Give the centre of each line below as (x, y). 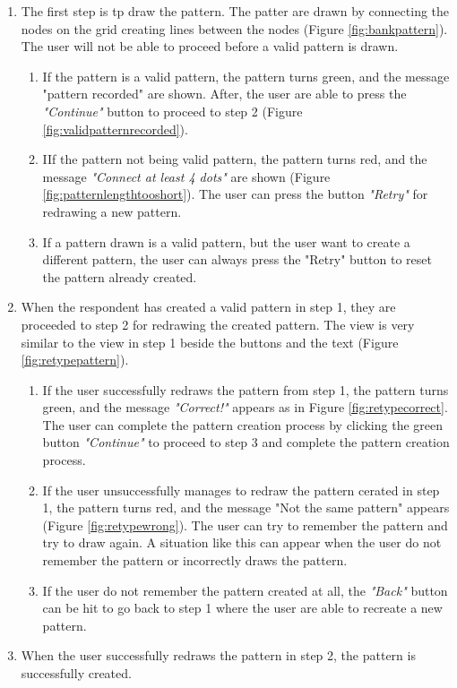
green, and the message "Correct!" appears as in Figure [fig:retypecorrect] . (245, 407)
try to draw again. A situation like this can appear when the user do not (242, 542)
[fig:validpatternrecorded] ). (115, 129)
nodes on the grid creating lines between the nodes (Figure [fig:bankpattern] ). (234, 28)
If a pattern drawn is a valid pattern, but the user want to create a (226, 241)
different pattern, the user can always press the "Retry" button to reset (237, 259)
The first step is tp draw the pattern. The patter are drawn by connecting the (235, 11)
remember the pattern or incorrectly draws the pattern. (195, 560)
